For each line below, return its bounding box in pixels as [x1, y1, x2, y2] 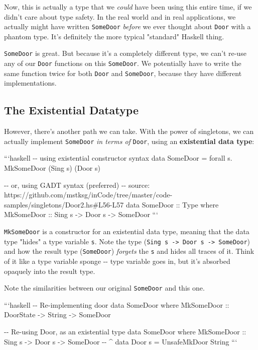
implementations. [4, 78, 57, 88]
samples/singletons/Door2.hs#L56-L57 [4, 199, 124, 209]
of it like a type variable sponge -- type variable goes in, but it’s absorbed [4, 255, 230, 266]
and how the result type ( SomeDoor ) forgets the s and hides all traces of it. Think [4, 246, 254, 256]
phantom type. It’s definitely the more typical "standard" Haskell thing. [4, 31, 224, 41]
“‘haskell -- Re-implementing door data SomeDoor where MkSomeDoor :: [4, 299, 229, 310]
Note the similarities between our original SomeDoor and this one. [4, 283, 205, 293]
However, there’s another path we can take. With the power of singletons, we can [4, 126, 254, 136]
